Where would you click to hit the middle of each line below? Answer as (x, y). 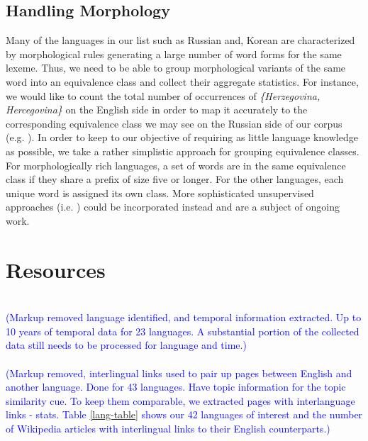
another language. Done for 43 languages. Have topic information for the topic (176, 387)
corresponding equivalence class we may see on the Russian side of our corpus (174, 123)
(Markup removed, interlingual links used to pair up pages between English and (179, 373)
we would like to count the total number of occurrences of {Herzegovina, (163, 95)
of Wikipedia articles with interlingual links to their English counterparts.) (168, 428)
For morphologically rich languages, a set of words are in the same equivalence (176, 165)
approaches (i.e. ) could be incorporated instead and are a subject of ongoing (173, 207)
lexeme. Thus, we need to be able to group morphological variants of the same (176, 68)
